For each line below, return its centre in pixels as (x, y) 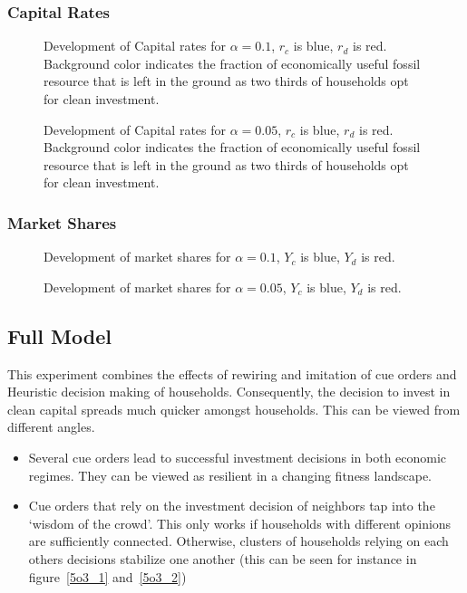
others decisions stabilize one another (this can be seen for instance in (223, 558)
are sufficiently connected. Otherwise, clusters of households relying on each (238, 541)
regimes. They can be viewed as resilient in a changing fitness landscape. (230, 475)
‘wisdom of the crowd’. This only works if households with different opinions (240, 523)
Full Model (59, 335)
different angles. (51, 427)
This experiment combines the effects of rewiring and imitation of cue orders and (232, 373)
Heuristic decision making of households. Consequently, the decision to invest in (229, 392)
